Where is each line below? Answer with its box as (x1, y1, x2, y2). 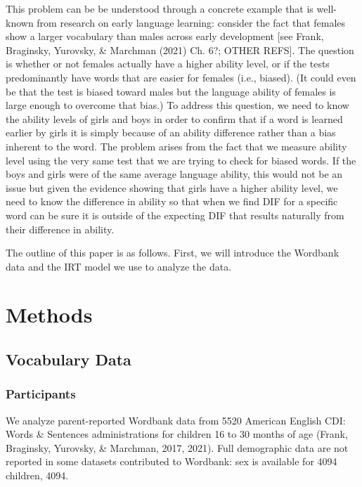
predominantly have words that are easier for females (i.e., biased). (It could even (6, 70, 356, 84)
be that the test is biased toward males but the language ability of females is (6, 84, 336, 98)
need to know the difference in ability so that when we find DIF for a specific (6, 194, 338, 209)
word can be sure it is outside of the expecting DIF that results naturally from (6, 207, 344, 222)
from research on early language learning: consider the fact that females (37, 15, 346, 30)
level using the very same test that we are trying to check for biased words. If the (6, 152, 356, 167)
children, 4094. (6, 468, 69, 483)
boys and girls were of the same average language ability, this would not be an (6, 167, 343, 181)
